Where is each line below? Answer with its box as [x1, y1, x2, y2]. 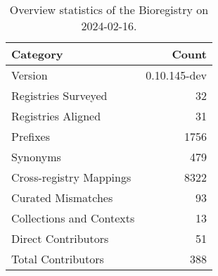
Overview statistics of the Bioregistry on [9, 1, 209, 18]
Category [11, 46, 63, 62]
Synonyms [11, 149, 61, 165]
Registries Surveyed [11, 87, 108, 103]
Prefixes [11, 128, 51, 144]
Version [11, 67, 48, 83]
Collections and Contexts [11, 210, 135, 226]
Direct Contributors [11, 230, 109, 246]
